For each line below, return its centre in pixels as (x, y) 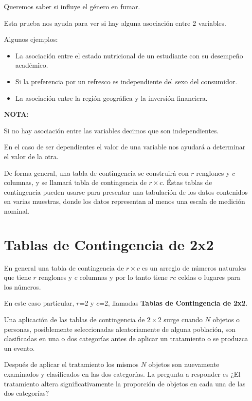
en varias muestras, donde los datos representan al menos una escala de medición (125, 201)
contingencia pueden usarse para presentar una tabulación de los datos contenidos (126, 191)
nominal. (17, 210)
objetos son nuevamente (184, 364)
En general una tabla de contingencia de (64, 267)
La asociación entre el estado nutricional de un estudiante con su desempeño (129, 55)
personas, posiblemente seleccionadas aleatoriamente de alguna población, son (120, 329)
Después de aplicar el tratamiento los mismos (71, 364)
